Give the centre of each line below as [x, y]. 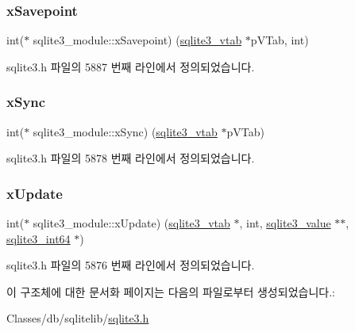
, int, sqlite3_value [285, 223]
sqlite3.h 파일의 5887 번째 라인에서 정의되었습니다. [131, 66]
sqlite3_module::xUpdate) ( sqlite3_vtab [131, 223]
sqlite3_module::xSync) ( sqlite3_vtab [125, 131]
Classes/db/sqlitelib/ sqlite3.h [78, 318]
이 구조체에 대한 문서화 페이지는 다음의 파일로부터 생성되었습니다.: [171, 291]
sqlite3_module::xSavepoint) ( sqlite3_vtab [137, 40]
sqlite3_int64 [39, 238]
